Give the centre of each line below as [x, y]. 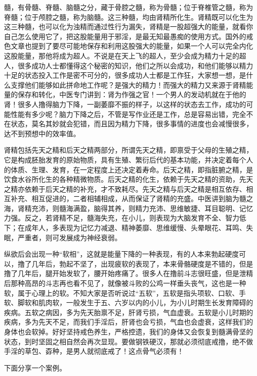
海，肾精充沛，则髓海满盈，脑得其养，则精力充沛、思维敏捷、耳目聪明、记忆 [128, 208]
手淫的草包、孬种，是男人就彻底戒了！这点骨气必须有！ [94, 351]
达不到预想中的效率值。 [42, 133]
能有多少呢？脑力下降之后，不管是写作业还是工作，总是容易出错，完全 [132, 114]
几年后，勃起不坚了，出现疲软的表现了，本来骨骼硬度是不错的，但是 [142, 263]
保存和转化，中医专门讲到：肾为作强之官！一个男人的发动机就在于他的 [132, 94]
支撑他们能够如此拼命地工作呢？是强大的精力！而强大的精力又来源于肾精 [128, 84]
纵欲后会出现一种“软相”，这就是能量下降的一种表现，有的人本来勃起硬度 [122, 254]
